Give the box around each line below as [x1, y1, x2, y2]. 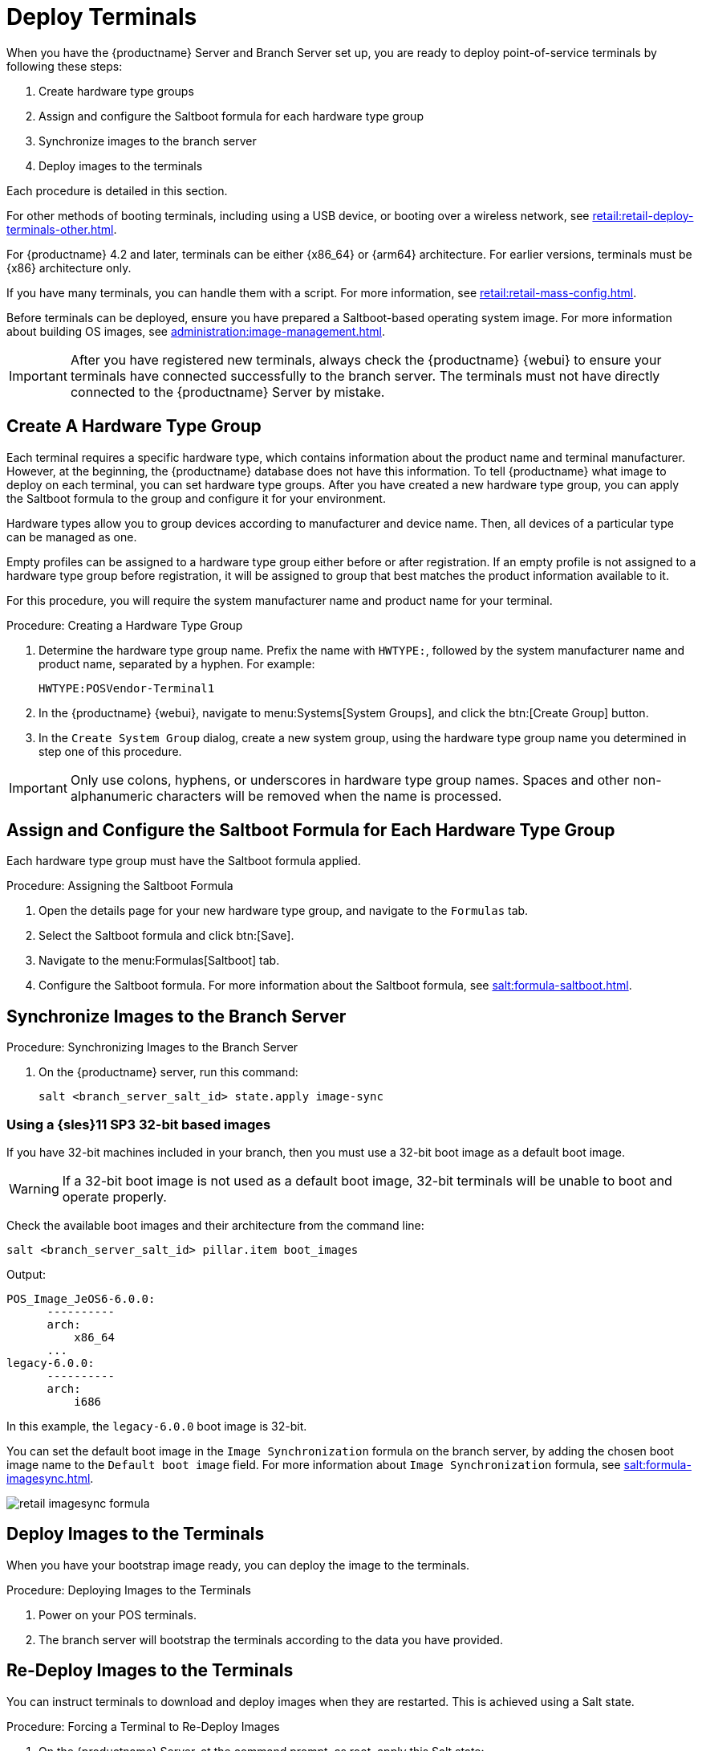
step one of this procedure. [39, 744, 182, 758]
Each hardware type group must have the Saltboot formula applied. [6, 854, 361, 868]
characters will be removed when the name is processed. [156, 787, 502, 804]
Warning [9, 1181, 59, 1198]
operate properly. [62, 1189, 167, 1206]
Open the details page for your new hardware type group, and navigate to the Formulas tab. [39, 904, 529, 918]
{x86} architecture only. [6, 260, 132, 275]
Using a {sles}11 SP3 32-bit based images [6, 1116, 271, 1133]
